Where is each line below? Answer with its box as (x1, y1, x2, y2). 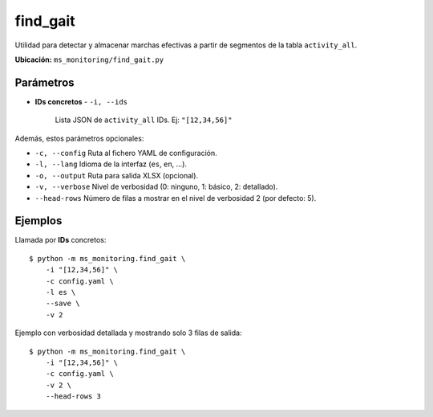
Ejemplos (14, 214, 63, 228)
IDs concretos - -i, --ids (34, 96, 128, 106)
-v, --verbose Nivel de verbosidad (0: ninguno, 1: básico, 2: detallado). (34, 182, 278, 192)
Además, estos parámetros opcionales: (14, 133, 144, 143)
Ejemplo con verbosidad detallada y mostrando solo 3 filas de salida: (14, 328, 242, 337)
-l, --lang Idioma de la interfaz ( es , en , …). (34, 159, 188, 169)
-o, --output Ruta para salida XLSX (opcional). (34, 170, 199, 180)
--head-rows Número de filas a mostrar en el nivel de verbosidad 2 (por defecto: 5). (34, 193, 317, 202)
